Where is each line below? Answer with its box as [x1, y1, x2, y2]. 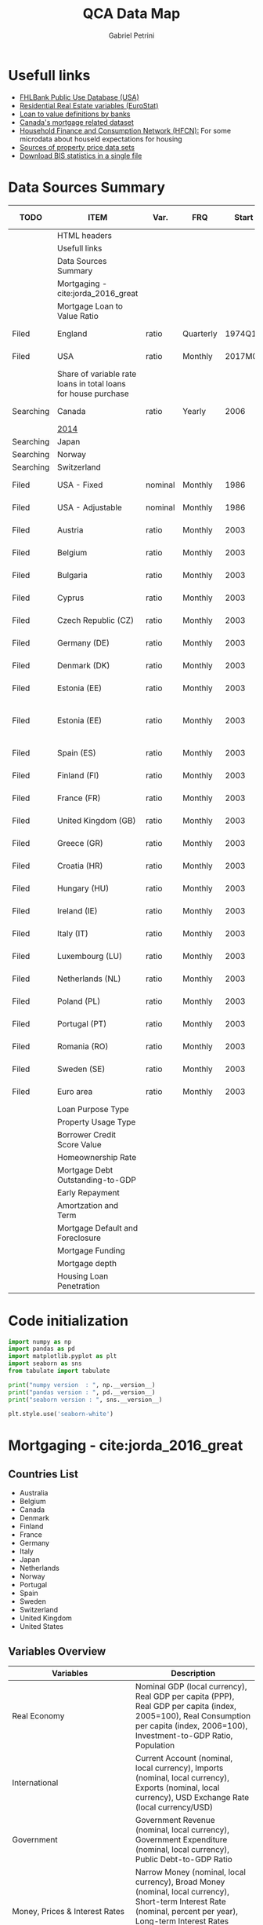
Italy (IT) [57, 928, 88, 939]
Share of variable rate [57, 368, 137, 379]
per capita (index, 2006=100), [135, 1721, 248, 1732]
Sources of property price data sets [19, 142, 135, 152]
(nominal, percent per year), [135, 1906, 239, 1917]
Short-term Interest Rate [135, 1896, 227, 1907]
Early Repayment [57, 1187, 120, 1198]
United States [19, 1622, 64, 1631]
